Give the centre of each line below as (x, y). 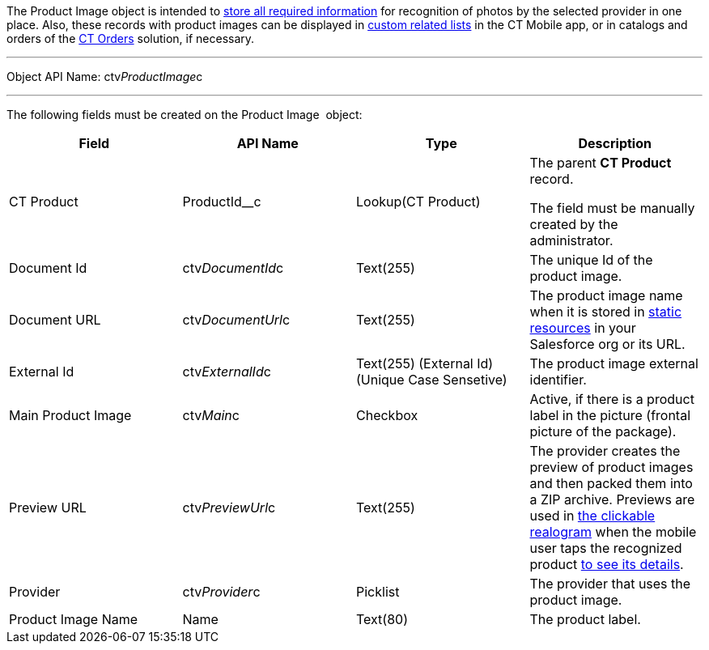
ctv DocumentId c (233, 268)
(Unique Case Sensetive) (432, 380)
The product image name (606, 295)
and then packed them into (611, 483)
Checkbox (387, 415)
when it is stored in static (606, 312)
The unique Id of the (591, 260)
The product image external (614, 363)
